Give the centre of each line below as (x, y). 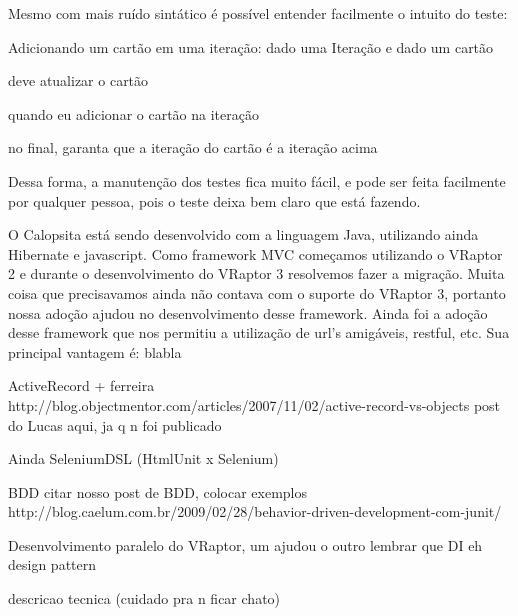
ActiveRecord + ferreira (81, 385)
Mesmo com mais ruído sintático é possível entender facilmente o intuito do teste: (258, 13)
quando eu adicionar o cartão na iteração (133, 113)
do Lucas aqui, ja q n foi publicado (115, 424)
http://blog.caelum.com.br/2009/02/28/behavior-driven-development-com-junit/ (255, 511)
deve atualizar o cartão (78, 80)
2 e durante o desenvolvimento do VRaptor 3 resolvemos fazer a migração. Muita (256, 273)
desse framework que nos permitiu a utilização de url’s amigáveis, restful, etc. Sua (259, 332)
